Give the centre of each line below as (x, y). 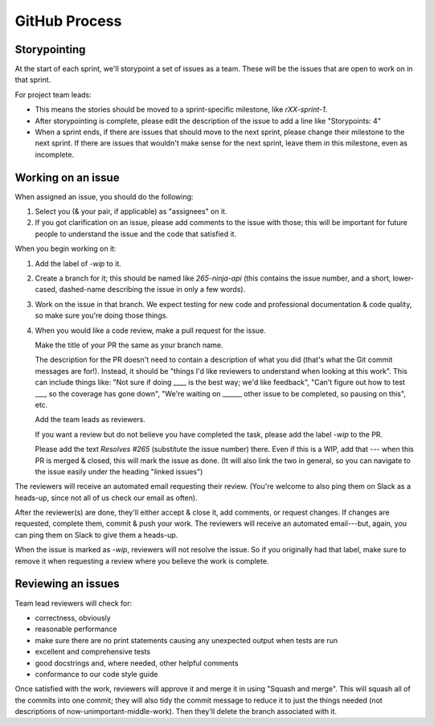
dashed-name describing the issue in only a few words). (152, 289)
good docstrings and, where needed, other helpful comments (137, 662)
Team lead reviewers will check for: (74, 603)
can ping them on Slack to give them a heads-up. (96, 535)
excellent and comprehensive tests (93, 652)
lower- (403, 278)
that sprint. (33, 80)
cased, (46, 289)
